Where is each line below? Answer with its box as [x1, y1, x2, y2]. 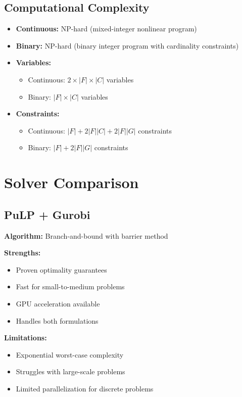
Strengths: [4, 247, 41, 258]
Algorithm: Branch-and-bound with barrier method [4, 230, 168, 241]
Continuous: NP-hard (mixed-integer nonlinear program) [16, 23, 197, 34]
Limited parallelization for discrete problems [16, 383, 154, 393]
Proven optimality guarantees [16, 264, 107, 275]
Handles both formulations [16, 315, 99, 326]
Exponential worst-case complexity [16, 349, 124, 360]
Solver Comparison [4, 172, 139, 193]
